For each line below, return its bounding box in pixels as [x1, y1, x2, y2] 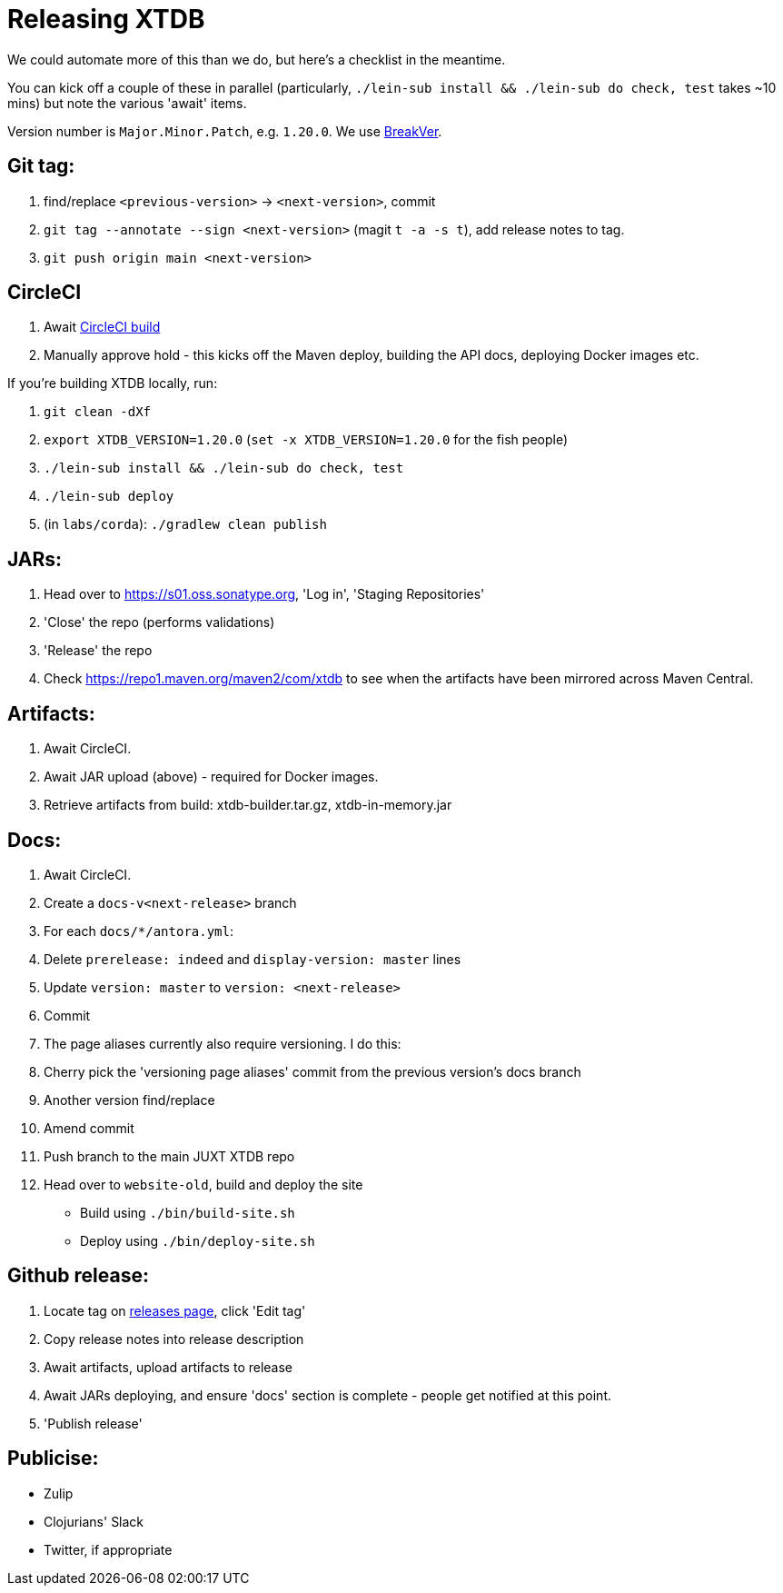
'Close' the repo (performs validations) [44, 614, 275, 631]
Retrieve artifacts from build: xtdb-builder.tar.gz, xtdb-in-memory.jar [44, 797, 452, 813]
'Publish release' [44, 1415, 143, 1431]
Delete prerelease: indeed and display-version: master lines [44, 951, 461, 967]
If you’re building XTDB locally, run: [7, 375, 218, 392]
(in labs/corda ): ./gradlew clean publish [44, 516, 327, 533]
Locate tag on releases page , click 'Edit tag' [44, 1302, 306, 1319]
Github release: [7, 1264, 149, 1288]
